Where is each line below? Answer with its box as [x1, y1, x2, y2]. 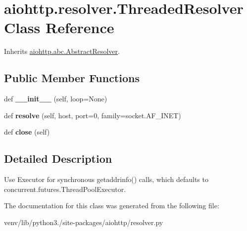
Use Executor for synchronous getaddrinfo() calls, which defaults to [4, 174, 208, 185]
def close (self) [4, 127, 50, 137]
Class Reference [4, 17, 114, 38]
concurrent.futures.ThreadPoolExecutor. [4, 184, 126, 194]
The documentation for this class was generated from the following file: [4, 200, 219, 211]
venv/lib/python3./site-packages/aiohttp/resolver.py [4, 217, 163, 227]
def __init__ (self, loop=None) [4, 93, 107, 104]
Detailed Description [4, 151, 112, 166]
